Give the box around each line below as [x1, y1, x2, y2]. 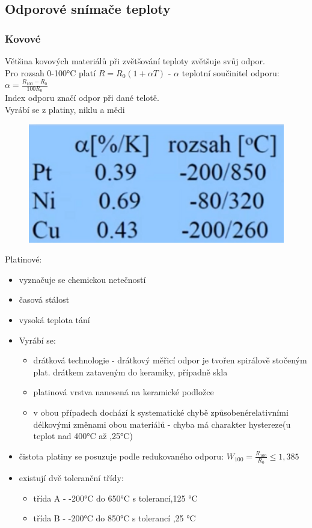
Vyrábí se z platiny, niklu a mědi [5, 103, 125, 116]
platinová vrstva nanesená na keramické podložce [33, 386, 214, 398]
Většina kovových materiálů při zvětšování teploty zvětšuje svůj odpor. [5, 55, 265, 67]
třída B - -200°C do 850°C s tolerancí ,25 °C [33, 512, 196, 524]
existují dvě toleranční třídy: [19, 472, 124, 484]
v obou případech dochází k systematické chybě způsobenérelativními [33, 406, 289, 419]
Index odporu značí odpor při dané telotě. [5, 91, 159, 104]
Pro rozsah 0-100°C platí [5, 66, 96, 79]
